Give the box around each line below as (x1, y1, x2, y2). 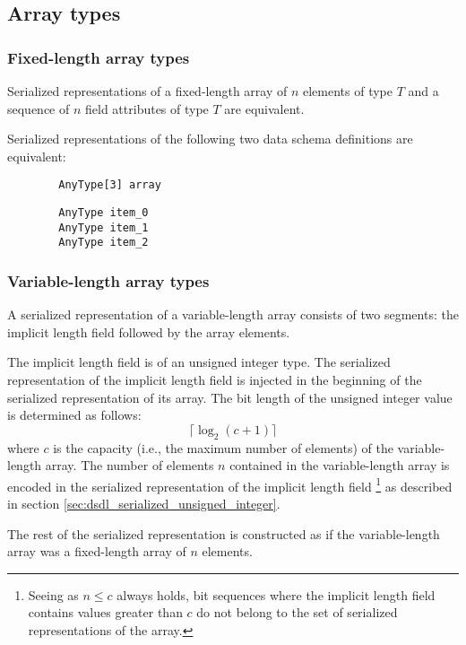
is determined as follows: (7, 405, 142, 424)
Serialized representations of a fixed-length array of (7, 82, 288, 100)
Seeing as (28, 585, 79, 604)
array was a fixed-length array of (7, 542, 186, 561)
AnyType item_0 (58, 206, 149, 220)
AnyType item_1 (58, 221, 149, 234)
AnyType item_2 (58, 236, 149, 249)
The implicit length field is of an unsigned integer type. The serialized (7, 353, 391, 371)
